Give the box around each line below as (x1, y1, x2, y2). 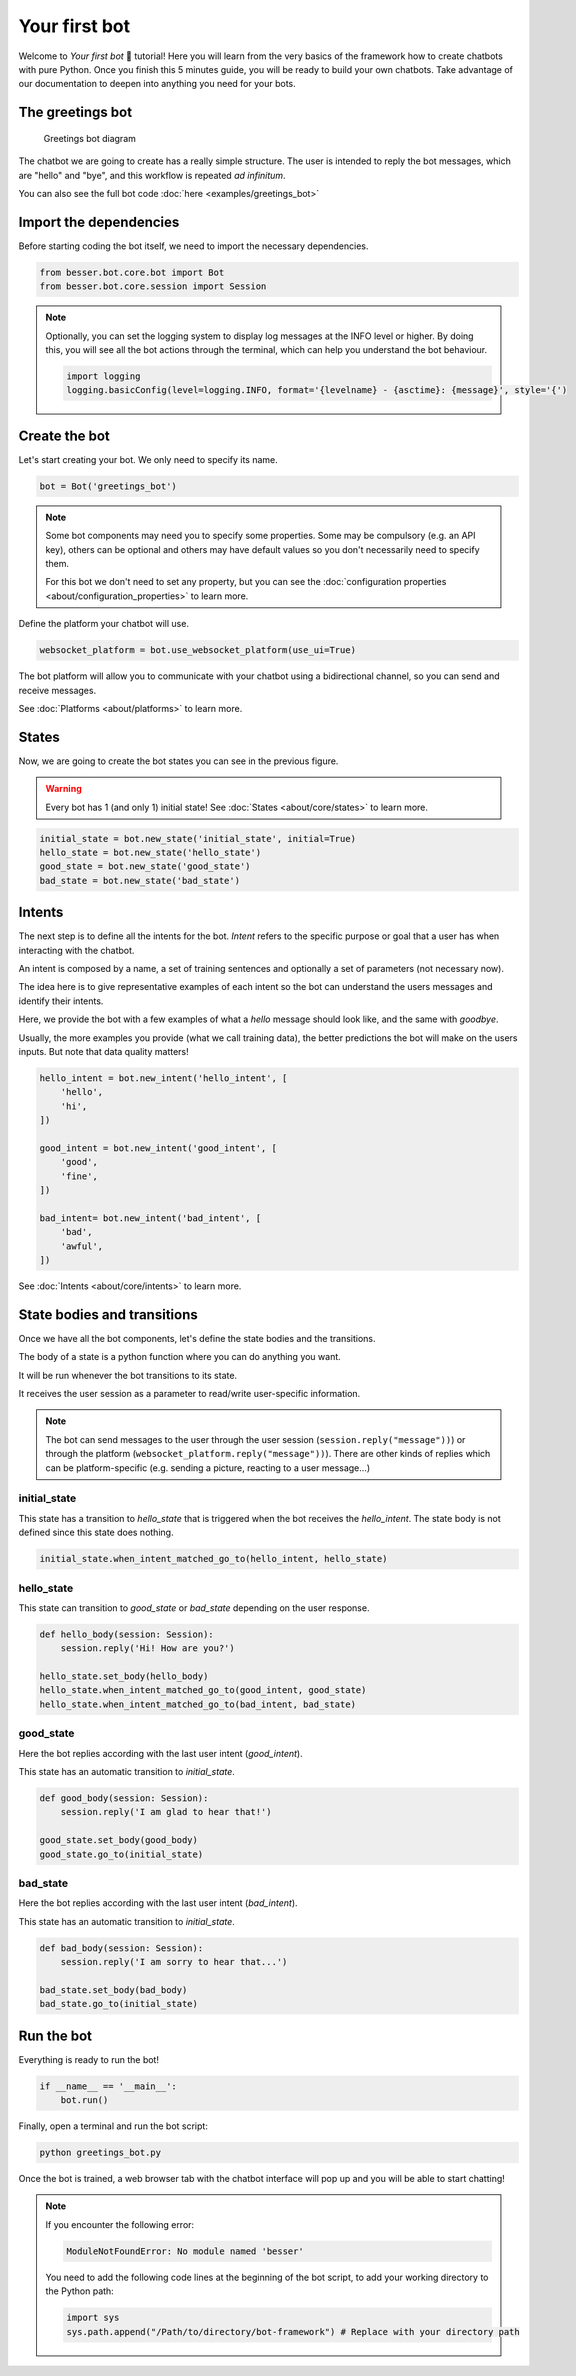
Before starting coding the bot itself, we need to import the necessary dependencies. (18, 240, 369, 252)
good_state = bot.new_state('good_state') (39, 861, 251, 872)
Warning (45, 783, 82, 795)
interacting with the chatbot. (18, 944, 135, 956)
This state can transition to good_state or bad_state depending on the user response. (18, 1601, 370, 1614)
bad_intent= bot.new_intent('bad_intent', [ (39, 1212, 262, 1224)
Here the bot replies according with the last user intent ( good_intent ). (18, 1747, 304, 1759)
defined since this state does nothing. (18, 1526, 174, 1539)
